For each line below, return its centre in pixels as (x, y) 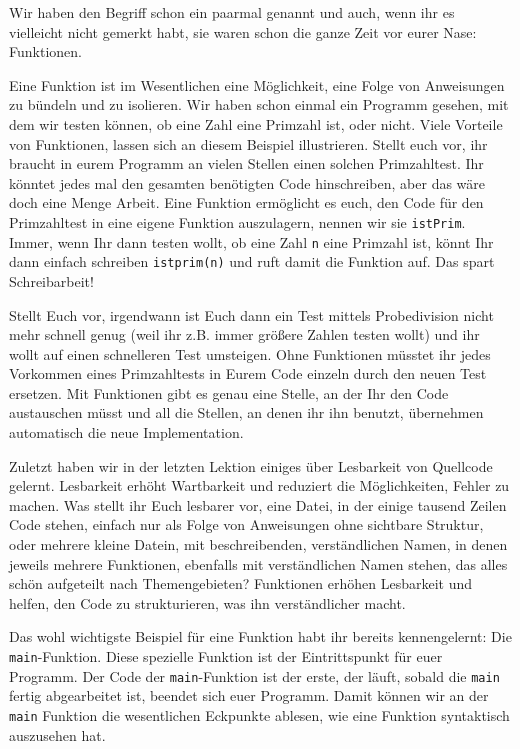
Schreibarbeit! (51, 280)
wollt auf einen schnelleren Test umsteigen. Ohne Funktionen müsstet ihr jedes (250, 353)
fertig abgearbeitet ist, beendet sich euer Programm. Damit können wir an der (249, 695)
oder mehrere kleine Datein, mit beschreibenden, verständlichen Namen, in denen (258, 544)
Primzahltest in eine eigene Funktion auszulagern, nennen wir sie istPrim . (237, 221)
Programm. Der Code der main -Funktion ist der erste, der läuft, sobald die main (254, 675)
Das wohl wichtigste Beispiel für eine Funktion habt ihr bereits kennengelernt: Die (260, 636)
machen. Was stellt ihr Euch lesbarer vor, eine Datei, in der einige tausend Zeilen (258, 504)
